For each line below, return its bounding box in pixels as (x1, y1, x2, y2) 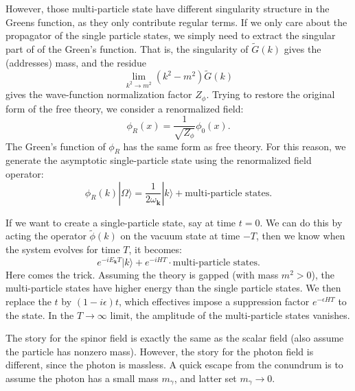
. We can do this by (260, 215, 343, 229)
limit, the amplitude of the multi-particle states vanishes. (110, 307, 350, 322)
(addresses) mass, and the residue (5, 55, 147, 69)
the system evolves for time (5, 242, 120, 257)
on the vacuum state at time (120, 228, 240, 243)
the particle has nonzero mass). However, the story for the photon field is (5, 344, 314, 358)
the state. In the (5, 307, 74, 322)
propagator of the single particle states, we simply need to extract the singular (5, 28, 336, 43)
